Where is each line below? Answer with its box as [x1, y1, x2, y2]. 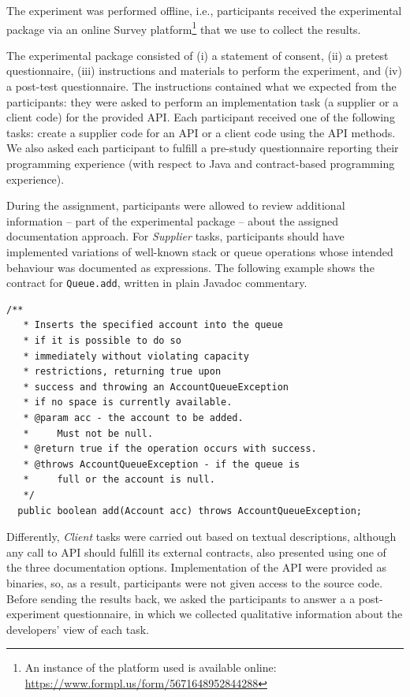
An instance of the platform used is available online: [24, 659, 277, 676]
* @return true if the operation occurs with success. [23, 443, 317, 455]
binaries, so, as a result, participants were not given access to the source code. [6, 574, 383, 591]
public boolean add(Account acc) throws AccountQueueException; [17, 505, 363, 516]
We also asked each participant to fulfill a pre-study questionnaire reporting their [6, 140, 399, 156]
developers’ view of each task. [6, 621, 150, 637]
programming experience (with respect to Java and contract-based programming [6, 155, 395, 171]
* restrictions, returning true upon [23, 366, 222, 378]
